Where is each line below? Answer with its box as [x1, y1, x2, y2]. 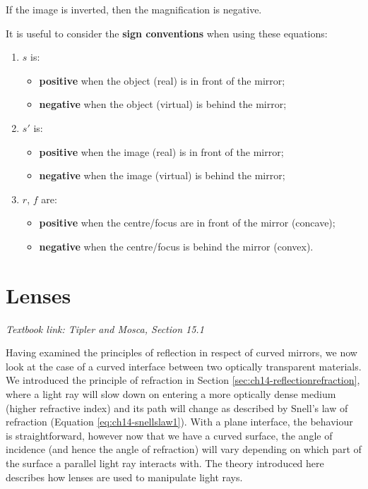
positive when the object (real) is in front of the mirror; [39, 73, 285, 87]
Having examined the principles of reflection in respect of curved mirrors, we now [6, 345, 357, 360]
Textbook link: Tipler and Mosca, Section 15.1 [6, 321, 204, 336]
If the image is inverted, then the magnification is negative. [6, 2, 262, 16]
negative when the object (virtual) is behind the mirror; [39, 97, 287, 111]
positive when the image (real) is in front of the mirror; [39, 144, 284, 159]
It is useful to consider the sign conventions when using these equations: [6, 25, 328, 40]
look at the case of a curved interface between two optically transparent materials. [6, 358, 362, 373]
